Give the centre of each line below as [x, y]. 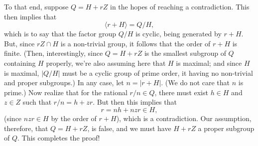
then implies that [30, 16]
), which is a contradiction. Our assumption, [184, 118]
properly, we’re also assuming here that [106, 63]
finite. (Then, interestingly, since [54, 53]
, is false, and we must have [129, 128]
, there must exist [181, 92]
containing [20, 63]
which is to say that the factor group [60, 34]
